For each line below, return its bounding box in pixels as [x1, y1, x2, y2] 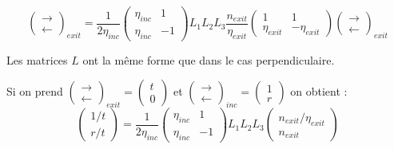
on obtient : [290, 83, 348, 100]
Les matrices [6, 51, 68, 68]
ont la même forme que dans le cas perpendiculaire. [82, 51, 335, 68]
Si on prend [6, 83, 63, 100]
